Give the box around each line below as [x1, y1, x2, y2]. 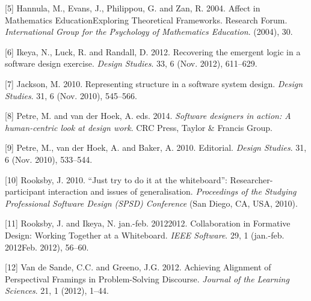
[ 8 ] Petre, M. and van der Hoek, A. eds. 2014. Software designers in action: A [5, 109, 291, 122]
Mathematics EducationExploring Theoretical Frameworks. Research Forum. [5, 13, 288, 26]
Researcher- [230, 173, 273, 186]
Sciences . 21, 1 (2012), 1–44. [5, 284, 109, 297]
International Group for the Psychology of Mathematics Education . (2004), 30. [5, 25, 293, 38]
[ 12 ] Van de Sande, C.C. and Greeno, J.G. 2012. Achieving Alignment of [5, 261, 271, 273]
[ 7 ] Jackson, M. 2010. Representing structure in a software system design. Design [5, 77, 303, 90]
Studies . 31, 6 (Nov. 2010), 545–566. [5, 89, 137, 102]
